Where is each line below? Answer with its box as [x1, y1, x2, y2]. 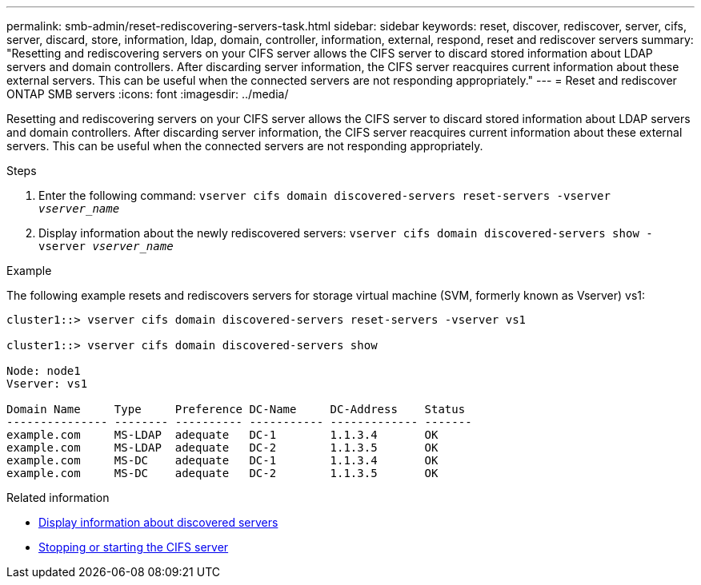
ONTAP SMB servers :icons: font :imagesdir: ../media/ [6, 87, 289, 101]
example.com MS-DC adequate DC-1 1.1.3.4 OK [6, 454, 439, 467]
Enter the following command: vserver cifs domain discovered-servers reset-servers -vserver [38, 189, 611, 202]
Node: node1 [6, 364, 81, 377]
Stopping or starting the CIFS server [38, 540, 229, 554]
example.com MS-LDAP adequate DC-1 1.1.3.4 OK [6, 428, 439, 441]
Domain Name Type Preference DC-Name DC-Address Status [6, 403, 466, 416]
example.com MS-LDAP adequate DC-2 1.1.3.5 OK [6, 441, 439, 454]
